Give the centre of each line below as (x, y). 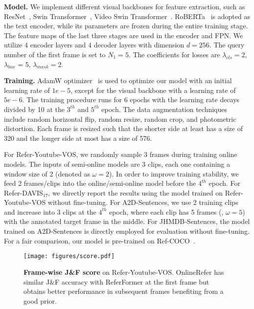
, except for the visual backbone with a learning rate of (153, 90)
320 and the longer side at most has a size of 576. (78, 138)
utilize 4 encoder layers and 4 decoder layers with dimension (94, 45)
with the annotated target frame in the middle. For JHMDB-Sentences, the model (127, 221)
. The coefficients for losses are (174, 54)
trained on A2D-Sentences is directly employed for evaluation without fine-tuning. (127, 231)
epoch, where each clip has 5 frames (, (166, 211)
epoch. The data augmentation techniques (164, 109)
